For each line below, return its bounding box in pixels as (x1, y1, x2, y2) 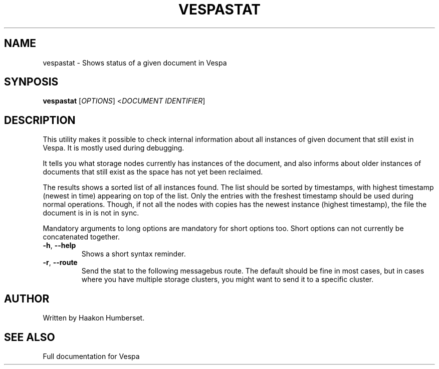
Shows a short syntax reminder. (81, 249, 186, 258)
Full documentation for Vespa (43, 351, 140, 360)
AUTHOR (4, 292, 50, 305)
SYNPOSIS (4, 75, 59, 88)
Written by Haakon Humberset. (43, 313, 145, 322)
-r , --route (43, 258, 78, 267)
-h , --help (43, 241, 76, 250)
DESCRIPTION (4, 113, 76, 126)
